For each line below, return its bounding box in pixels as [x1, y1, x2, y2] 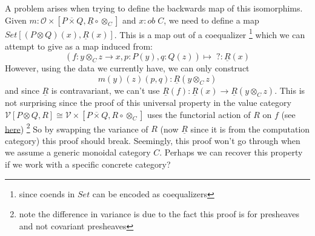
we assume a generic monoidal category [5, 146, 151, 159]
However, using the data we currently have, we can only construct [5, 62, 250, 74]
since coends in [19, 187, 75, 200]
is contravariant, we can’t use [51, 84, 160, 97]
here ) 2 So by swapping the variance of [5, 120, 148, 135]
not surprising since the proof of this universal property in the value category [5, 96, 291, 109]
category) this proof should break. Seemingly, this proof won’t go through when [5, 134, 300, 146]
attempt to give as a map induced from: [5, 39, 153, 52]
